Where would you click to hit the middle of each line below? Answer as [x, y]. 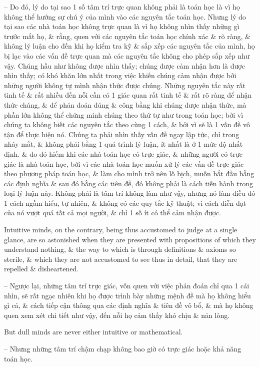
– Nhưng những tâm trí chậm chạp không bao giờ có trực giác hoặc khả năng [123, 348]
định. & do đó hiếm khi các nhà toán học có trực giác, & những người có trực [123, 153]
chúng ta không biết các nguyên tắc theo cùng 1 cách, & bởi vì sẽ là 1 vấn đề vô [127, 124]
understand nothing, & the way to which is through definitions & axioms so [120, 249]
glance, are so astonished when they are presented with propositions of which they [130, 239]
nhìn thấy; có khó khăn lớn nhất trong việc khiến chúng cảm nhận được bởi [120, 75]
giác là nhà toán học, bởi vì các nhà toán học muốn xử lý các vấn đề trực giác [124, 163]
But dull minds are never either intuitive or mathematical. [93, 332]
